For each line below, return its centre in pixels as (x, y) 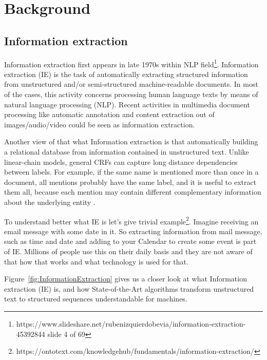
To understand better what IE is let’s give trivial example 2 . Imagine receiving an (131, 220)
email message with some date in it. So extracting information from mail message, (133, 231)
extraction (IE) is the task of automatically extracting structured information (126, 74)
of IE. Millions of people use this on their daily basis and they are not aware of (128, 251)
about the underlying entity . (50, 202)
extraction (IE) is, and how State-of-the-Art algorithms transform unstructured (129, 288)
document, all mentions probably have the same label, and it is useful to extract (130, 182)
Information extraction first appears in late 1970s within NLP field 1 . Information (131, 63)
